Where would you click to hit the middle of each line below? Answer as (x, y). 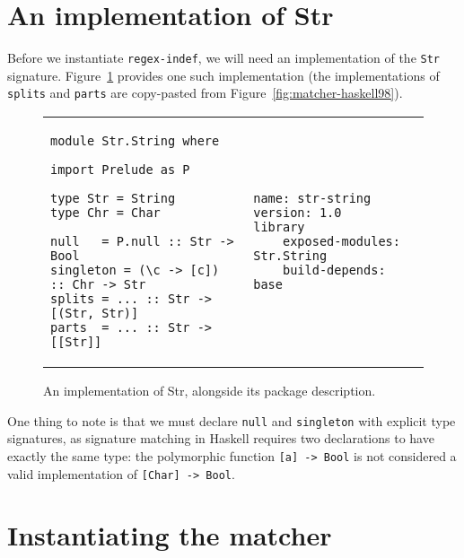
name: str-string (312, 199)
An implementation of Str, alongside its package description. (210, 391)
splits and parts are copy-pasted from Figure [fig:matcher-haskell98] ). (205, 93)
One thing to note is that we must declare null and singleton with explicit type (232, 420)
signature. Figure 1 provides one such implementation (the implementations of (223, 75)
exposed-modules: (341, 242)
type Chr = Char (105, 213)
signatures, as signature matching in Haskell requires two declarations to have (221, 438)
